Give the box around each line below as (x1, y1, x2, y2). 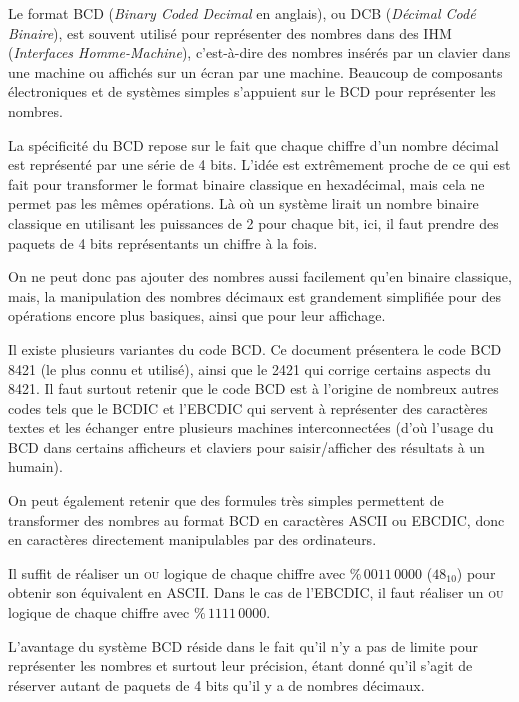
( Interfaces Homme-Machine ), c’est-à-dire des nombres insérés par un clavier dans (8, 42, 511, 63)
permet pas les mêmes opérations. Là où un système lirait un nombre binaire (8, 193, 479, 214)
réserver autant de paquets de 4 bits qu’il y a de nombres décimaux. (8, 674, 425, 695)
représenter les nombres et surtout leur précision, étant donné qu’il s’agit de (8, 655, 473, 676)
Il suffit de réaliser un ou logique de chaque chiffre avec (8, 562, 346, 583)
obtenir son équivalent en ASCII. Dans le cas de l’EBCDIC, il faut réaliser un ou (8, 582, 504, 603)
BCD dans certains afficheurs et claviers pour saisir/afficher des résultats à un (8, 436, 485, 457)
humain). (8, 456, 63, 477)
